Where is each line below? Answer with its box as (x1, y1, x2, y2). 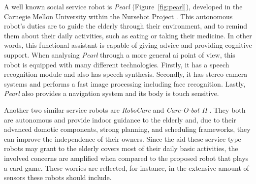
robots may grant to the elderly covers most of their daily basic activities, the (4, 143, 238, 153)
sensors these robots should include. (4, 172, 112, 183)
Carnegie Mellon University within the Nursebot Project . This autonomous (4, 11, 233, 21)
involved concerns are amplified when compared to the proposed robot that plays (4, 153, 249, 163)
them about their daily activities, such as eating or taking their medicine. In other (4, 30, 252, 40)
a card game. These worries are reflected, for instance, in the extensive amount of (4, 162, 249, 173)
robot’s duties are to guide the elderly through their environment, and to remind (4, 21, 247, 31)
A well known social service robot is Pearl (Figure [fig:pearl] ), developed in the (4, 1, 243, 11)
